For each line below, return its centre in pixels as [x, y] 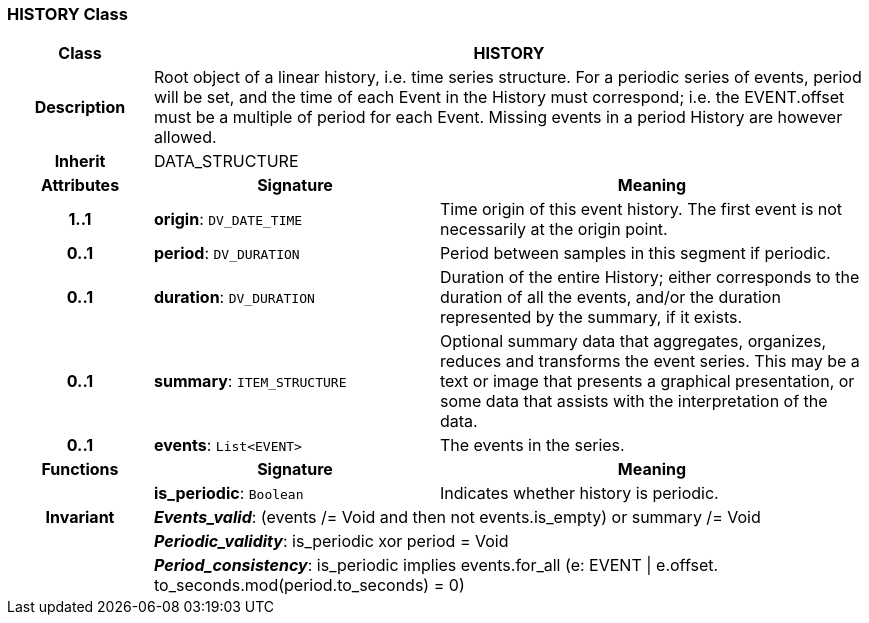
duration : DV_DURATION [234, 297]
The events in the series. [532, 445]
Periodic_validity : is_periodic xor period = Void [331, 541]
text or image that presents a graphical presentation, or [647, 381]
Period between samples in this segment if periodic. [635, 253]
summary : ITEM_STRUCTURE [250, 381]
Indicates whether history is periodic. [579, 493]
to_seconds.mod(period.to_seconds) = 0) [309, 585]
